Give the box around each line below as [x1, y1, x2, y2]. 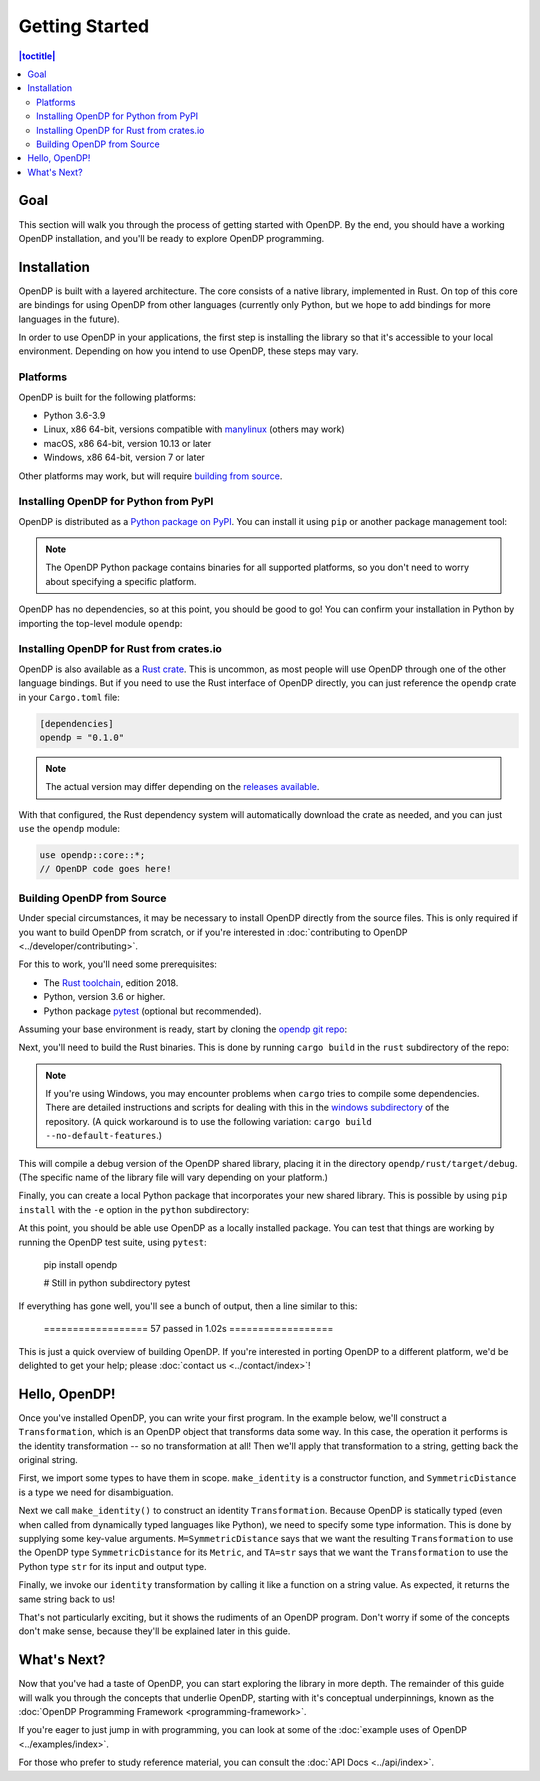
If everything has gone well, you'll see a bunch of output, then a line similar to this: [18, 1300, 358, 1312]
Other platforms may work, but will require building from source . [18, 470, 283, 482]
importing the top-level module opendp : [18, 617, 183, 629]
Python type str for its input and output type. [18, 1560, 207, 1572]
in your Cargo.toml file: [18, 691, 120, 703]
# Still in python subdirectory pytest [43, 1277, 191, 1289]
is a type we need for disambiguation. [18, 1486, 174, 1498]
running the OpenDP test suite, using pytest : [18, 1236, 207, 1248]
